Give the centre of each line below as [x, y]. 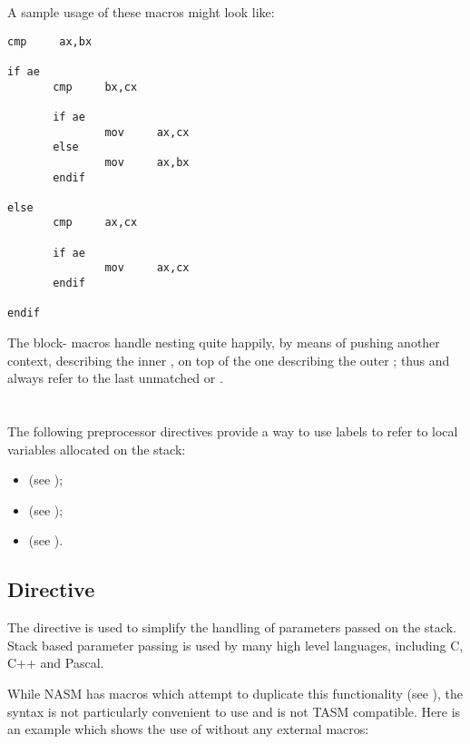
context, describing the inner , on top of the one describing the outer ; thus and [229, 360]
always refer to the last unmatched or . [115, 378]
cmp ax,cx [95, 223]
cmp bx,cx [95, 87]
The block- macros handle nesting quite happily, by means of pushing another [224, 343]
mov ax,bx [147, 162]
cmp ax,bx [50, 41]
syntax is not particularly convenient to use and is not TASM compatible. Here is [234, 711]
